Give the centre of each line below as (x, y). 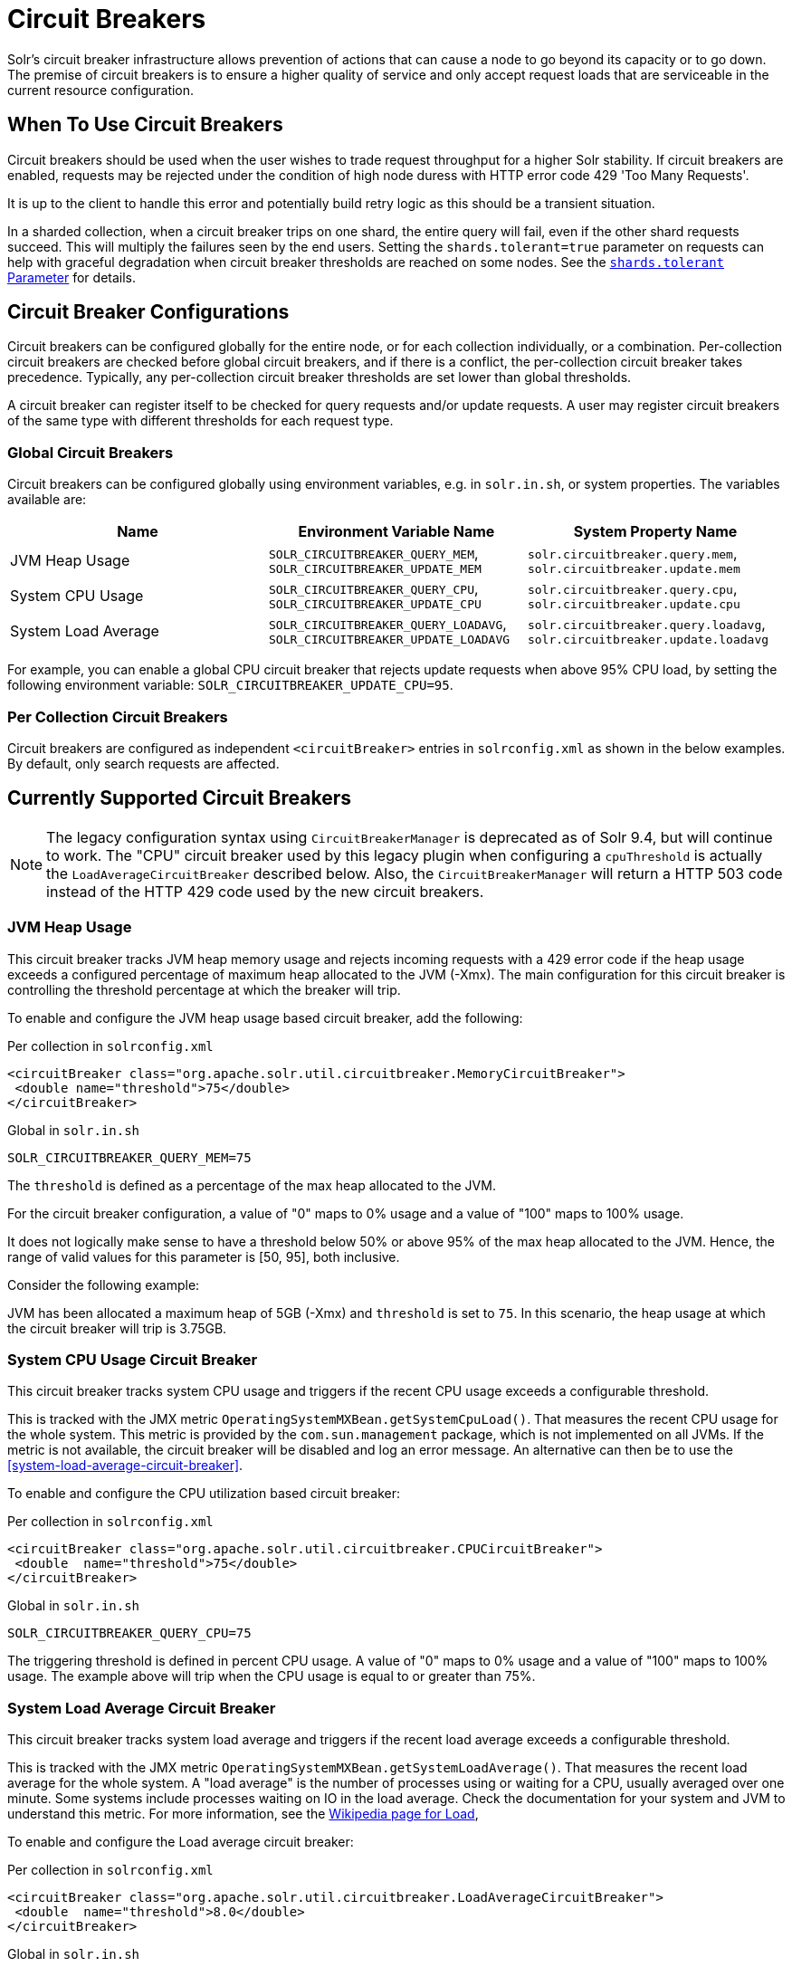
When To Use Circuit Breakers (145, 125)
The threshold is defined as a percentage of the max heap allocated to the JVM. (252, 1185)
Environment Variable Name (396, 532)
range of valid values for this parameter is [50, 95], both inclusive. (204, 1256)
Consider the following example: (104, 1284)
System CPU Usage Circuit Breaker (133, 1359)
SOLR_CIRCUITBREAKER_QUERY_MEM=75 (129, 1157)
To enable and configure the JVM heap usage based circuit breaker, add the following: (265, 1017)
